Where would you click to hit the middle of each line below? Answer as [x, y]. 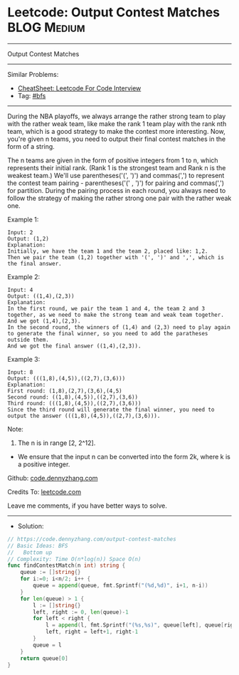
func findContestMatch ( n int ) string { [67, 566]
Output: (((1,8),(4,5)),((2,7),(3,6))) [67, 378]
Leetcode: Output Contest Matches [114, 12]
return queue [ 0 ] [44, 658]
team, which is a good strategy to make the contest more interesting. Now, [116, 131]
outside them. [28, 340]
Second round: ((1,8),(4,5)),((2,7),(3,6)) [73, 397]
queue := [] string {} [51, 572]
